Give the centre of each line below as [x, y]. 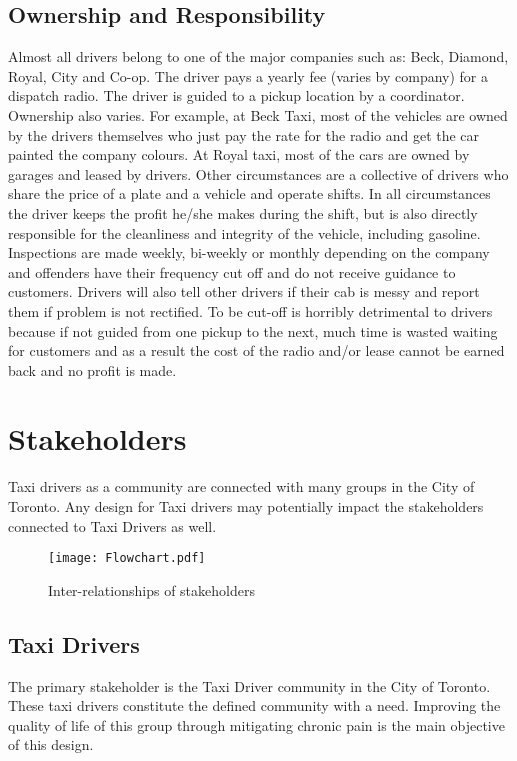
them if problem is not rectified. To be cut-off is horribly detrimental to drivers [250, 310]
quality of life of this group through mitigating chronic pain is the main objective [256, 724]
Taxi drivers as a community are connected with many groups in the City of [241, 486]
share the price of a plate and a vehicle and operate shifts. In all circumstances [249, 193]
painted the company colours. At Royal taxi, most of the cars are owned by [239, 154]
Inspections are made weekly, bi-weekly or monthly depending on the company [249, 252]
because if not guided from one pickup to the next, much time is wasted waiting [253, 330]
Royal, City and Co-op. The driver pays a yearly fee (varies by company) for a [248, 75]
